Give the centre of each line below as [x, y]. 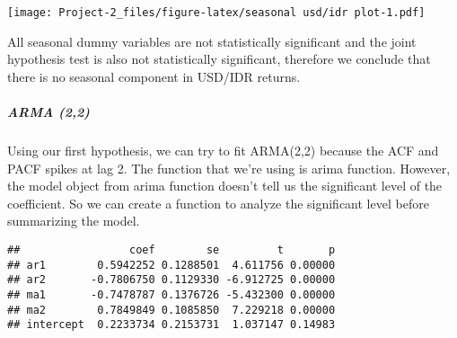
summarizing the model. [74, 221]
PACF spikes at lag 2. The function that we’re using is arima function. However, [229, 168]
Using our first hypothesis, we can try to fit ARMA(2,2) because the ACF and [223, 150]
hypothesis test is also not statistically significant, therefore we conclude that [219, 59]
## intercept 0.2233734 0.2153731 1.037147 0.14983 [171, 325]
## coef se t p [171, 249]
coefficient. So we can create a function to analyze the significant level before [218, 203]
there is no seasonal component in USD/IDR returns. [154, 76]
